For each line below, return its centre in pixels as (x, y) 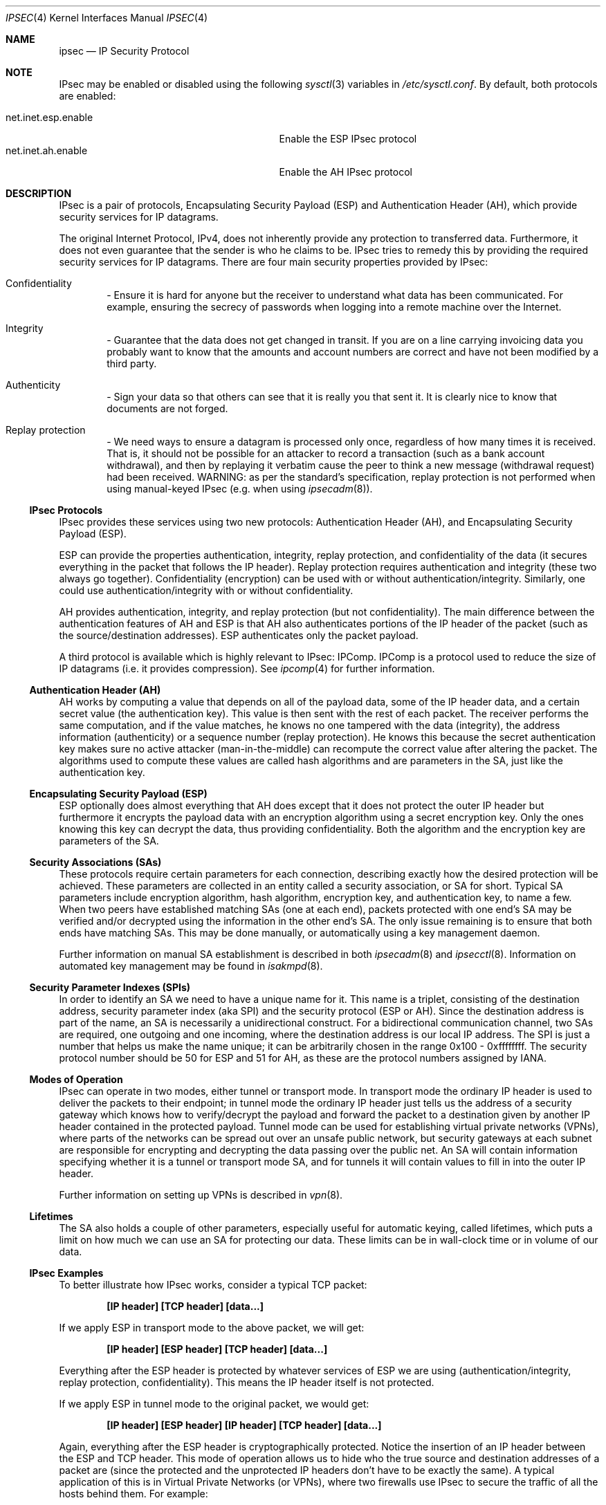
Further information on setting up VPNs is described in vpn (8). (201, 1195)
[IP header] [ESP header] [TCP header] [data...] (217, 1349)
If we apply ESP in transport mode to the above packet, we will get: (212, 1328)
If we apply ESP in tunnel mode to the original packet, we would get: (214, 1404)
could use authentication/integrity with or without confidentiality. (206, 590)
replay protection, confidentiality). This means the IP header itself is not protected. (247, 1382)
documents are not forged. (167, 408)
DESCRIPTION (39, 193)
